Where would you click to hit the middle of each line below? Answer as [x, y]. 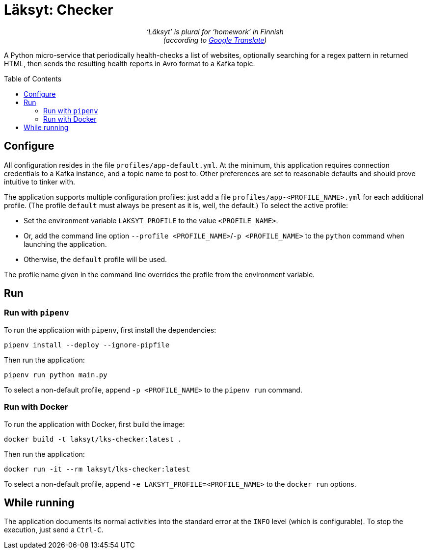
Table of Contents [33, 79]
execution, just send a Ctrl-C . [54, 530]
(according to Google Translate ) [215, 40]
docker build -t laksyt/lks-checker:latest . [93, 439]
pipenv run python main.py [56, 375]
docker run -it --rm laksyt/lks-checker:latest [97, 469]
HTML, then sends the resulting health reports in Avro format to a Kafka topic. [130, 63]
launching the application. [65, 244]
